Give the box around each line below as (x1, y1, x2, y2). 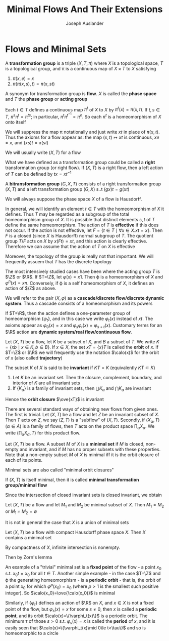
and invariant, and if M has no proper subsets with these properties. (19, 446, 161, 452)
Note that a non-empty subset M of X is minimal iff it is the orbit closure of (5, 452, 160, 458)
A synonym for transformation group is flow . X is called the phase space (5, 90, 157, 97)
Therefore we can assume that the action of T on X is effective (5, 243, 135, 249)
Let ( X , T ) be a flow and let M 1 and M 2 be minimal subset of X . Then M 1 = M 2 (5, 501, 164, 509)
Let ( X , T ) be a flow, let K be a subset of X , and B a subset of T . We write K (5, 338, 160, 345)
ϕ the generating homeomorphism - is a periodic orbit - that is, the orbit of (5, 577, 161, 583)
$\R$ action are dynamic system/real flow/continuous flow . (5, 329, 132, 335)
